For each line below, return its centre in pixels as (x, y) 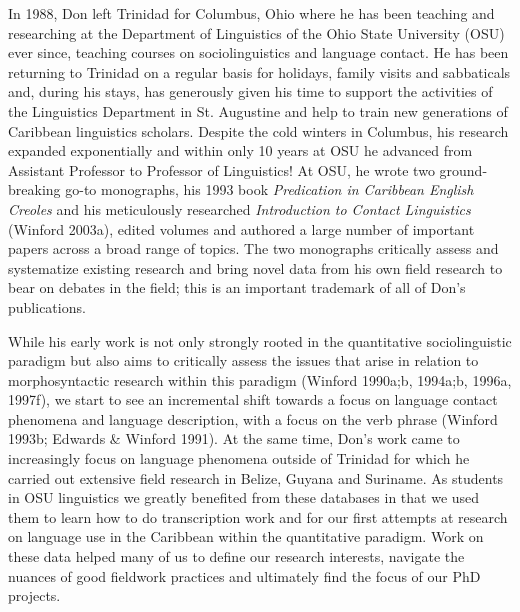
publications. (47, 306)
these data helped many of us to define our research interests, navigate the (236, 556)
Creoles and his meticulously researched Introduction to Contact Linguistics (239, 208)
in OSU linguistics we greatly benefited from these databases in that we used (244, 497)
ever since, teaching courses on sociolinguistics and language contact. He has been (258, 52)
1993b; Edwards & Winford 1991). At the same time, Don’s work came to (234, 438)
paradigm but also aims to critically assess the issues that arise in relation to (243, 360)
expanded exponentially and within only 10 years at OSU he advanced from (240, 150)
